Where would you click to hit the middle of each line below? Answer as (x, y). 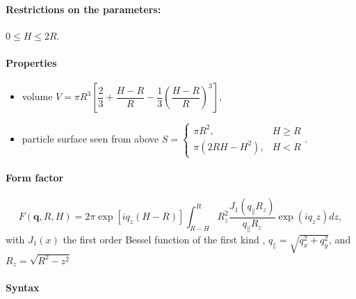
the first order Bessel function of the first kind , (164, 239)
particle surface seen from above (90, 138)
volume (37, 96)
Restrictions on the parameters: (83, 9)
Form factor (35, 177)
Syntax (23, 288)
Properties (31, 62)
